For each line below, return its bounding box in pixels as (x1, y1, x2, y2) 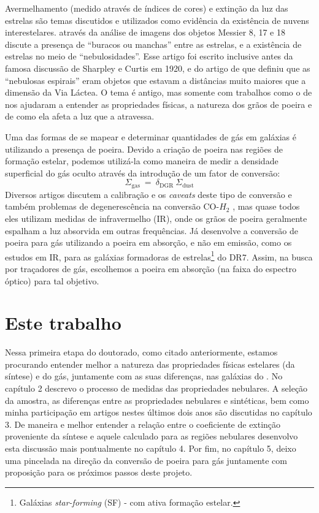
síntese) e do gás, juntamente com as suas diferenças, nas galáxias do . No (5, 370, 283, 382)
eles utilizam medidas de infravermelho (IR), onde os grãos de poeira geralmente (5, 211, 307, 224)
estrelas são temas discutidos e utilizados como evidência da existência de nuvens (5, 13, 309, 26)
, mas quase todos (233, 200, 300, 213)
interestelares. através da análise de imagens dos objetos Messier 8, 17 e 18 (5, 26, 285, 39)
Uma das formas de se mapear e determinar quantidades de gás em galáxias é (5, 130, 296, 143)
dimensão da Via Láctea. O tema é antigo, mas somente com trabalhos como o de (5, 86, 312, 99)
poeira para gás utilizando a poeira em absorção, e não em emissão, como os (5, 236, 292, 249)
